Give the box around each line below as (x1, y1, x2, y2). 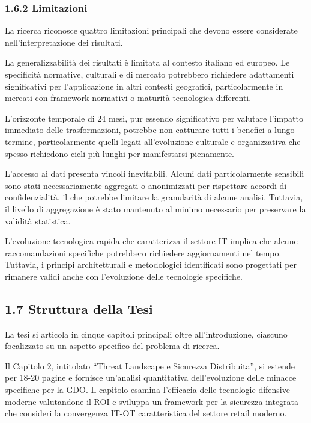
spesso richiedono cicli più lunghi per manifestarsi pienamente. (5, 147, 235, 159)
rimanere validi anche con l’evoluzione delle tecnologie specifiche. (5, 270, 243, 282)
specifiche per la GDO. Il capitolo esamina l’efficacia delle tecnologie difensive (5, 383, 290, 396)
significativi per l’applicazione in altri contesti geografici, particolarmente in (5, 79, 283, 92)
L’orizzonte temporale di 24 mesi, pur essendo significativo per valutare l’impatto (5, 111, 303, 124)
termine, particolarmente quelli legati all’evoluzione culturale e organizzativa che (5, 135, 301, 147)
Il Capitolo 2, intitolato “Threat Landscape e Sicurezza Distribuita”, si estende (5, 359, 295, 372)
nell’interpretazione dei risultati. (5, 36, 123, 48)
